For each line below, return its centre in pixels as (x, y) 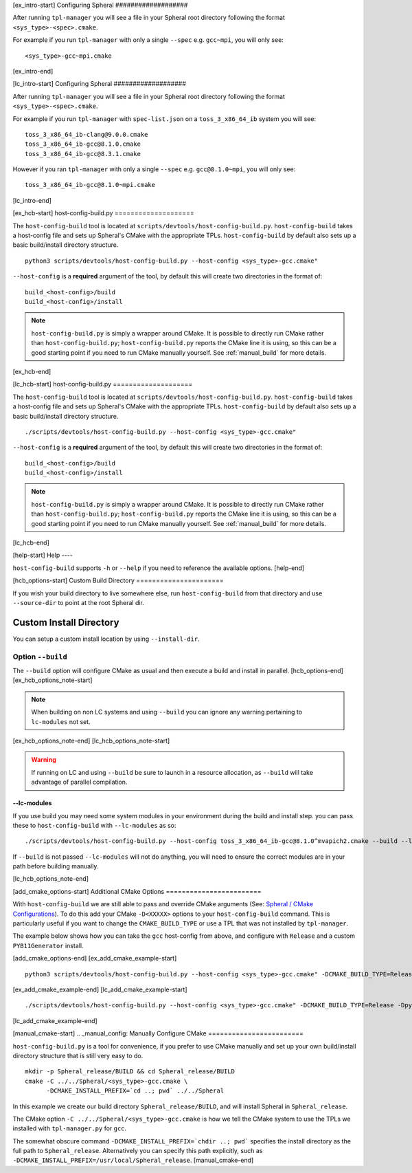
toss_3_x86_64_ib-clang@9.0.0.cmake (87, 134)
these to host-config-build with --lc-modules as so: (94, 825)
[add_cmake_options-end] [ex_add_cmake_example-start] (95, 958)
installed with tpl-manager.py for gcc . (70, 1128)
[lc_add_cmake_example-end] (55, 1020)
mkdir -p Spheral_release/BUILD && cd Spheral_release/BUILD (130, 1072)
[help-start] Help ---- (43, 555)
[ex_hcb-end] (32, 371)
